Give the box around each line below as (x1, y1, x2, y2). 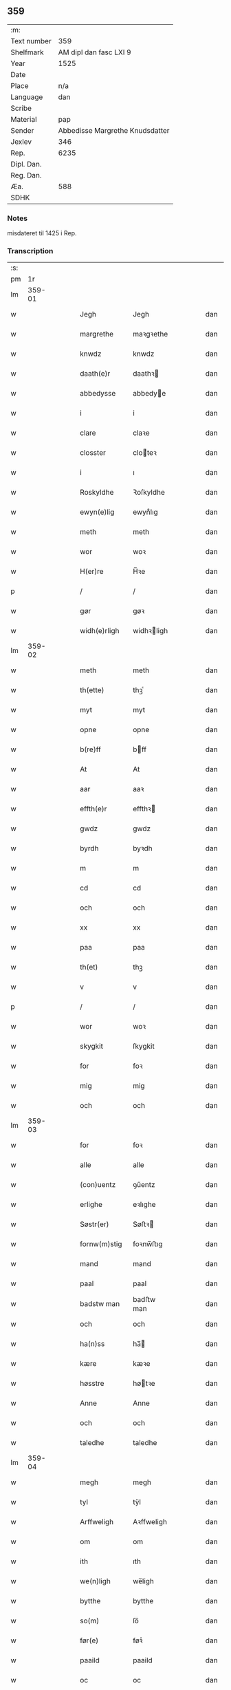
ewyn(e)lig (80, 507, 115, 517)
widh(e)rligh (80, 626, 120, 636)
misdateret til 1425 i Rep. (7, 229, 77, 237)
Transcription (7, 246, 54, 256)
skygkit (80, 1042, 103, 1051)
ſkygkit (133, 1042, 155, 1051)
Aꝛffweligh (133, 1517, 167, 1527)
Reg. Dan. (10, 170, 43, 180)
